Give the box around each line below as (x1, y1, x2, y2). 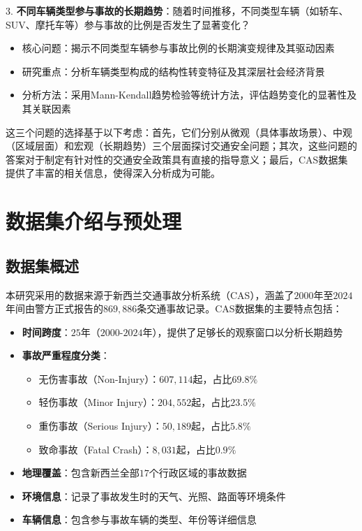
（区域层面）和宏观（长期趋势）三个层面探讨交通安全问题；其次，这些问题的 (6, 138, 357, 153)
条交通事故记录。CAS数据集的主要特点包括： (137, 301, 342, 316)
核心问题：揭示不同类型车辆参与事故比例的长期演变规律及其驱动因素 (22, 41, 335, 55)
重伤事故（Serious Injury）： (38, 419, 163, 433)
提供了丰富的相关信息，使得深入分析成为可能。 (6, 166, 220, 180)
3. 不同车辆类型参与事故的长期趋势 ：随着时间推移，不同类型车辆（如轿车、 (6, 3, 349, 17)
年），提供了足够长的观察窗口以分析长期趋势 (142, 324, 343, 339)
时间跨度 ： (22, 324, 71, 339)
